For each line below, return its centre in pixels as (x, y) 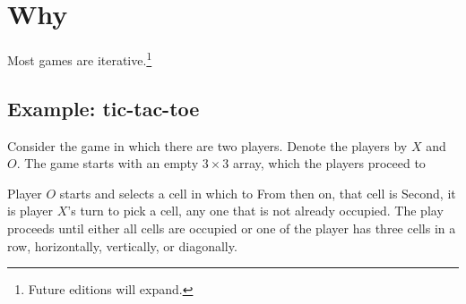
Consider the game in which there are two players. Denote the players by (207, 145)
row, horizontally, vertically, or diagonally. (122, 245)
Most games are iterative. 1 (80, 59)
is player (30, 211)
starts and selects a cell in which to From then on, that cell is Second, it (258, 193)
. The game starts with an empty (108, 163)
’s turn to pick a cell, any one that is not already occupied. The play (255, 211)
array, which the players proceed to (329, 163)
